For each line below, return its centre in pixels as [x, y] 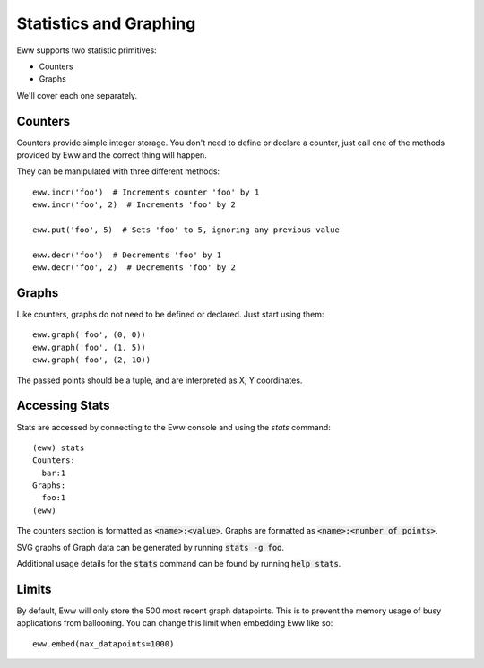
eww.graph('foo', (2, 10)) [92, 360]
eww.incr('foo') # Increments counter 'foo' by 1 [146, 192]
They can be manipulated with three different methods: [118, 171]
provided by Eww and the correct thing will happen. [112, 155]
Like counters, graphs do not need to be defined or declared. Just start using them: [170, 315]
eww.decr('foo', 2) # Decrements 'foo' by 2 [134, 268]
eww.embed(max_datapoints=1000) [104, 644]
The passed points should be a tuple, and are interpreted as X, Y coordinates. [160, 380]
